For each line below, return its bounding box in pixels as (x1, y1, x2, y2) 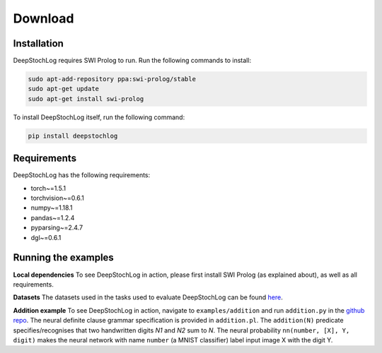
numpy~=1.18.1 (30, 203, 74, 212)
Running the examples (13, 251, 115, 264)
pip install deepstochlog (28, 131, 118, 140)
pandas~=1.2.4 (30, 213, 75, 222)
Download (13, 11, 74, 26)
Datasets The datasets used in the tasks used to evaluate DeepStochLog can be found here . (13, 293, 283, 301)
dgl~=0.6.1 (30, 233, 62, 241)
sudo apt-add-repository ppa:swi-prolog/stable (28, 75, 196, 83)
